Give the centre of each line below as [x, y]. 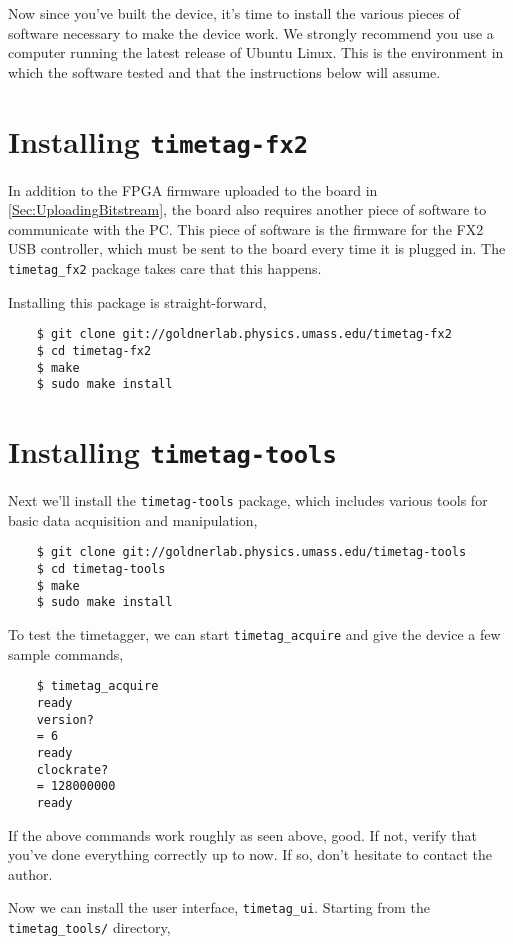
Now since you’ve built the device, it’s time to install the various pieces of [234, 13]
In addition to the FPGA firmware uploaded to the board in [193, 189]
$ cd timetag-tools [101, 569]
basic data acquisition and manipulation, [133, 519]
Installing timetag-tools [172, 451]
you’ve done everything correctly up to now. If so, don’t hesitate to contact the [250, 854]
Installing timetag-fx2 [158, 140]
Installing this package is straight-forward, [137, 301]
